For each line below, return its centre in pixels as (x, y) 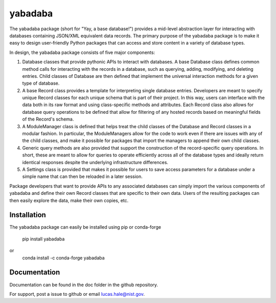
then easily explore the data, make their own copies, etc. (69, 200)
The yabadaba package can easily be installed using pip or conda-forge (85, 227)
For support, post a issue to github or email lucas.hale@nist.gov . (77, 294)
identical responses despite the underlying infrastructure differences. (95, 162)
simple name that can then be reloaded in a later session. (83, 176)
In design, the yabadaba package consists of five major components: (82, 52)
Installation (28, 215)
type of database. (41, 83)
